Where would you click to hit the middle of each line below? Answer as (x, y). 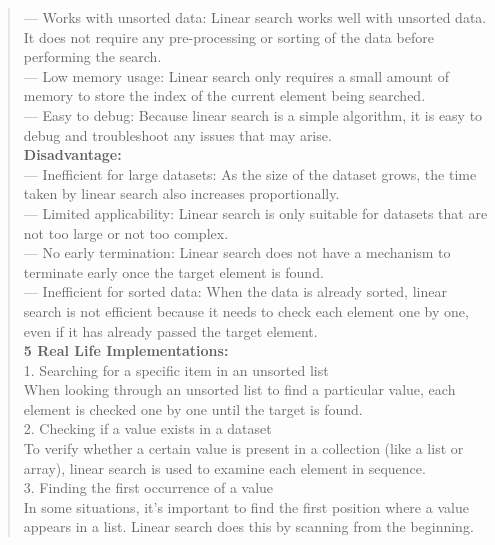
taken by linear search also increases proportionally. (181, 193)
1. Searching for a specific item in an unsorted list (176, 369)
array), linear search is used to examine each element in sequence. (224, 467)
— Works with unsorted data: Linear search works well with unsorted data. (255, 17)
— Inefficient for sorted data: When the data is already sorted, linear (235, 291)
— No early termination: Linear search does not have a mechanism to (237, 252)
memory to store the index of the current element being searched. (224, 95)
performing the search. (92, 56)
